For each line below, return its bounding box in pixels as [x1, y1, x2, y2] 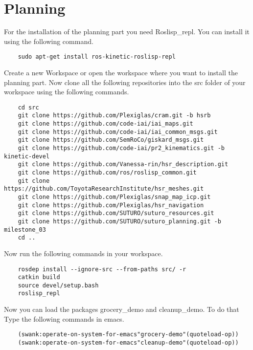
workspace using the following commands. [4, 87, 129, 97]
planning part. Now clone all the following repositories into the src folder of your [4, 77, 246, 87]
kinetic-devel [4, 153, 50, 160]
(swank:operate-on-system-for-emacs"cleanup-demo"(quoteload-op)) [18, 339, 239, 346]
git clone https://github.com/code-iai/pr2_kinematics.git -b [18, 145, 225, 152]
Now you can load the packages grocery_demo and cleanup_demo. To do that [4, 304, 239, 314]
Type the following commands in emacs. [4, 313, 124, 324]
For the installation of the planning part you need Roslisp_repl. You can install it [4, 26, 250, 37]
